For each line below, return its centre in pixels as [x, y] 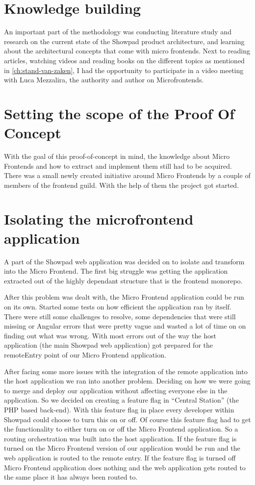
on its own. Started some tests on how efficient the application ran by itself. [118, 307]
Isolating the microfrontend [99, 218]
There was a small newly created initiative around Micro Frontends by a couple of [127, 175]
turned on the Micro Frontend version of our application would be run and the [122, 448]
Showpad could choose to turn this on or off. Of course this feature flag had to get [127, 419]
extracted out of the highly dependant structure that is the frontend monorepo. [123, 280]
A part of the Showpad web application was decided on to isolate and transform [124, 261]
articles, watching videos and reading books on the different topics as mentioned [124, 60]
